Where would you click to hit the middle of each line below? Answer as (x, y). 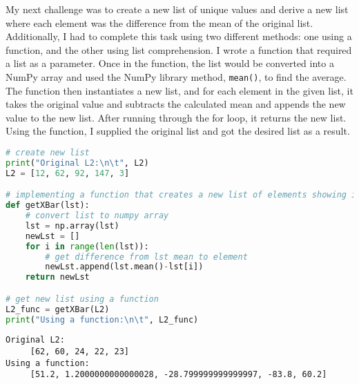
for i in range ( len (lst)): (87, 246)
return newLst (57, 277)
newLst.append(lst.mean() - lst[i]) (124, 267)
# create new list (48, 153)
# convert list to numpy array (97, 216)
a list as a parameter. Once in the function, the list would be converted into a (170, 63)
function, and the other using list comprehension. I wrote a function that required (179, 49)
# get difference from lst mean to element (146, 257)
